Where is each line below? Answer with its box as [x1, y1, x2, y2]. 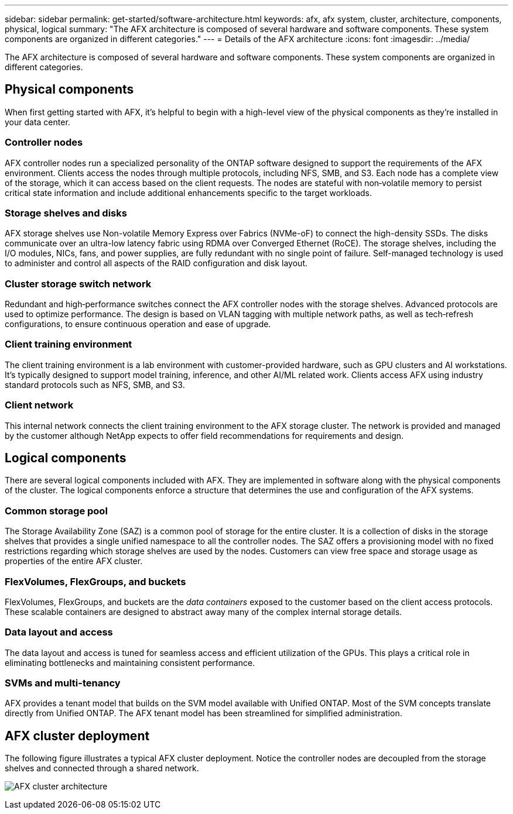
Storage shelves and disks [5, 207, 127, 219]
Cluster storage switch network [5, 277, 152, 290]
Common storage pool [5, 504, 108, 517]
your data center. [5, 116, 70, 127]
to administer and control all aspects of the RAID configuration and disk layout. [5, 258, 308, 269]
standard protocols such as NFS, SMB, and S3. [5, 379, 185, 390]
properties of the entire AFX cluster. [5, 556, 143, 566]
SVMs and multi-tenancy [5, 677, 121, 689]
